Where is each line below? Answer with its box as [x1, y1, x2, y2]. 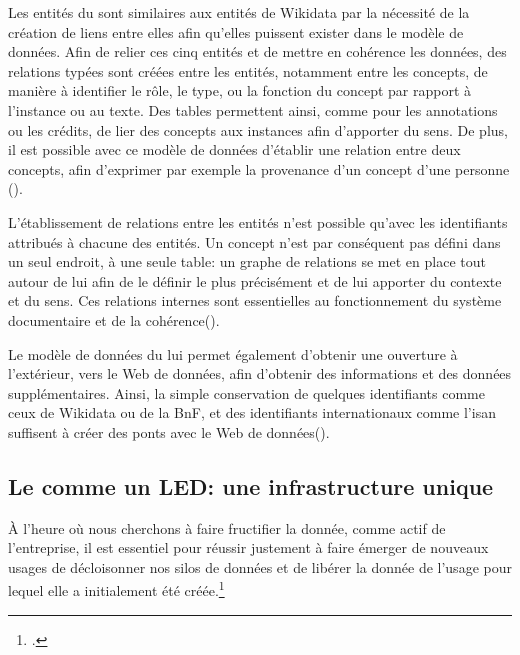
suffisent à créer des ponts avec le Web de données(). [8, 421, 330, 442]
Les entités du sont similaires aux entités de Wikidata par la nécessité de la [8, 2, 470, 22]
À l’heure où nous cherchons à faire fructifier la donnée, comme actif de [8, 517, 446, 538]
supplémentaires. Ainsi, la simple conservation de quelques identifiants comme [8, 382, 485, 403]
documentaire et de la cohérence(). [8, 309, 220, 330]
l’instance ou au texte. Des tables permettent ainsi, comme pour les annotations [8, 99, 498, 120]
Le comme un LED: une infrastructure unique [8, 470, 494, 501]
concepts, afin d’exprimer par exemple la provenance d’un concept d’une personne [8, 158, 510, 179]
